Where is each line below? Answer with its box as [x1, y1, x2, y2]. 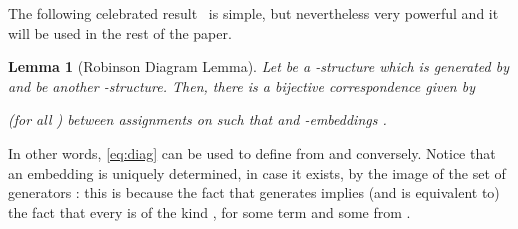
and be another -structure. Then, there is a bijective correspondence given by [8, 75, 475, 96]
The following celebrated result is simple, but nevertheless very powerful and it [8, 3, 499, 23]
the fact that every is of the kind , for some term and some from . [8, 201, 411, 222]
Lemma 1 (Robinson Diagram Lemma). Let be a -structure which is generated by [8, 56, 509, 77]
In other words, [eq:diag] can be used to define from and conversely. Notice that [8, 142, 496, 163]
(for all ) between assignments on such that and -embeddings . [8, 109, 387, 130]
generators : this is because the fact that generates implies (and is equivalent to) [8, 182, 500, 203]
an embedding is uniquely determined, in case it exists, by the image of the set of [8, 162, 506, 183]
